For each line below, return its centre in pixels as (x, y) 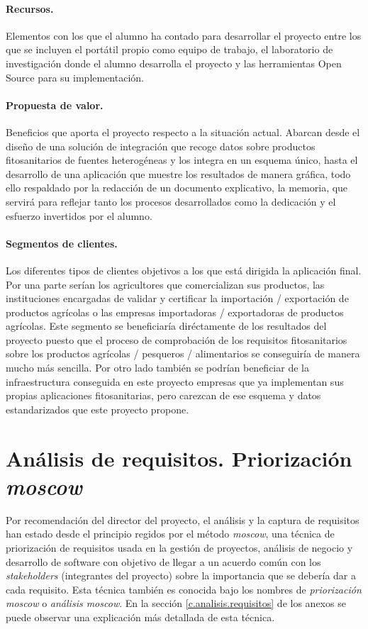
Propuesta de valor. (55, 105)
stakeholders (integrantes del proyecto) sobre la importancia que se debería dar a (181, 575)
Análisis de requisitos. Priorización (179, 458)
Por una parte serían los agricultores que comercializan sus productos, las (165, 284)
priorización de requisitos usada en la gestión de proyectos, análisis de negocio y (179, 547)
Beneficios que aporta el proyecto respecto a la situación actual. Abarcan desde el (183, 132)
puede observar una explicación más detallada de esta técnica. (140, 617)
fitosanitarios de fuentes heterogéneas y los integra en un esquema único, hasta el (182, 160)
